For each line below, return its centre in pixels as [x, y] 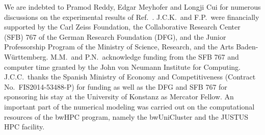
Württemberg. [26, 56]
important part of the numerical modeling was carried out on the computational [129, 106]
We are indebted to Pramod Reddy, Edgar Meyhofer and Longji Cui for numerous [132, 7]
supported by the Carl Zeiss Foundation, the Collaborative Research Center [122, 27]
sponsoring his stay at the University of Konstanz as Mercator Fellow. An [119, 97]
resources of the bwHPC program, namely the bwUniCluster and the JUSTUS [126, 116]
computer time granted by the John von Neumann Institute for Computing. [122, 66]
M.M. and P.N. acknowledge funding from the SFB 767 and [145, 56]
